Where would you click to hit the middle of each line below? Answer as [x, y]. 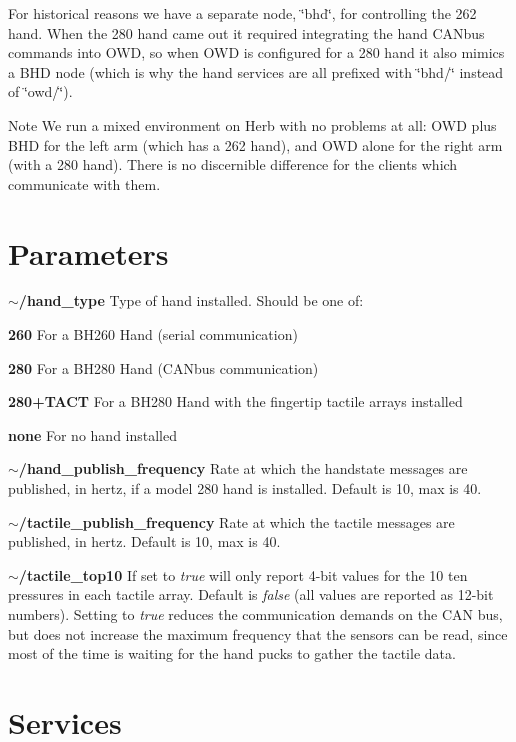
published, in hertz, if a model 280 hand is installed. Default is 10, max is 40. [245, 488]
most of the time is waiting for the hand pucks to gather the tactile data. [232, 653]
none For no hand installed [93, 434]
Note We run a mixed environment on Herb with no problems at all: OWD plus [252, 124]
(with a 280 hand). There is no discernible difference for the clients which [233, 164]
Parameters [88, 252]
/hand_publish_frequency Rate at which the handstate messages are [243, 468]
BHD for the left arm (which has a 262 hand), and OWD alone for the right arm [255, 144]
